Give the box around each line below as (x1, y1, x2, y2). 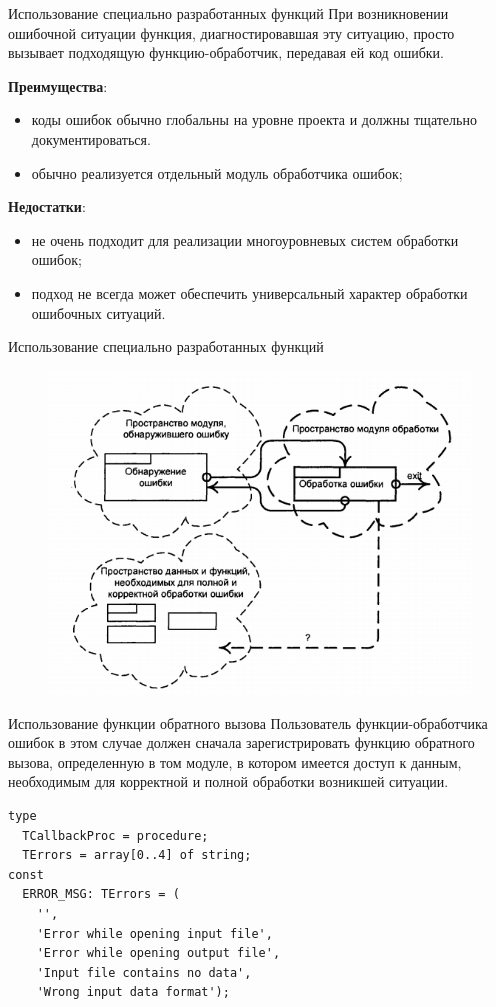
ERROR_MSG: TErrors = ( (22, 887, 180, 902)
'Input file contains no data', (36, 965, 252, 980)
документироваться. (31, 128, 151, 149)
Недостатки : (8, 196, 86, 217)
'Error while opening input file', (36, 926, 273, 941)
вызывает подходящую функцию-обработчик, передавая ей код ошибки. (8, 42, 444, 63)
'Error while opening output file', (36, 946, 281, 961)
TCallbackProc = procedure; (22, 828, 209, 843)
